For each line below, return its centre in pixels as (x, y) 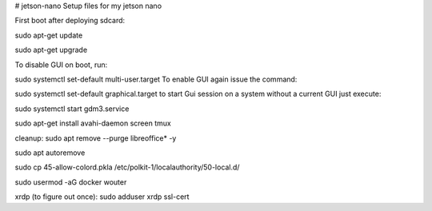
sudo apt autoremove (50, 153)
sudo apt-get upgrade (51, 50)
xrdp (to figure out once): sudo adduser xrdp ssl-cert (102, 197)
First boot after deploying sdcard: (70, 21)
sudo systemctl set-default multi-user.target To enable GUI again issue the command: (156, 79)
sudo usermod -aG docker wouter (71, 182)
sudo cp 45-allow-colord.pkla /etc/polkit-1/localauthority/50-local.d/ (127, 167)
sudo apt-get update (49, 35)
